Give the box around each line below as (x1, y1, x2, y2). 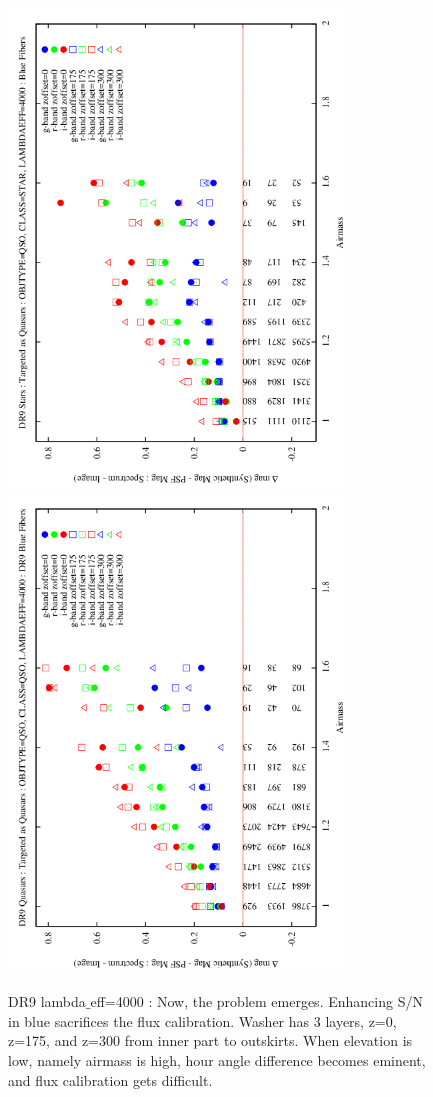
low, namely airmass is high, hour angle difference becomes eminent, (8, 1050, 426, 1071)
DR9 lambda (8, 991, 86, 1012)
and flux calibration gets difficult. (8, 1069, 213, 1090)
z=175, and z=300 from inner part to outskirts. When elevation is (8, 1030, 413, 1051)
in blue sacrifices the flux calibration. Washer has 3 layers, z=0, (8, 1010, 397, 1031)
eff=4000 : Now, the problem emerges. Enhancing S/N (90, 991, 423, 1012)
